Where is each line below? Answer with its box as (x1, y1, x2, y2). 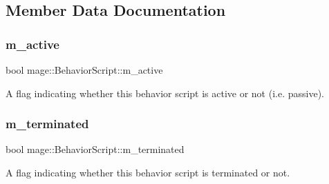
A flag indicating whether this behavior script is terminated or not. (6, 165, 290, 179)
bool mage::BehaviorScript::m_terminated (6, 142, 185, 156)
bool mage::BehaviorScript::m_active (6, 63, 163, 76)
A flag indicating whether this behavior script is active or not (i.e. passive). (6, 85, 324, 100)
